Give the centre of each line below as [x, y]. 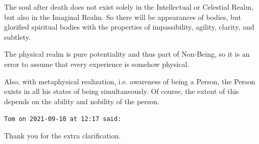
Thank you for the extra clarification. [63, 135]
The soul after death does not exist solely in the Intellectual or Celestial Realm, [129, 7]
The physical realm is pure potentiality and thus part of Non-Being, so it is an [127, 54]
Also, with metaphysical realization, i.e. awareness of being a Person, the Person [130, 81]
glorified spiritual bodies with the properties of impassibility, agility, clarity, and [129, 27]
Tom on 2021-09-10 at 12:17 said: [63, 119]
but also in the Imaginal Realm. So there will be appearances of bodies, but [123, 17]
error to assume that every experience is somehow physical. [97, 64]
